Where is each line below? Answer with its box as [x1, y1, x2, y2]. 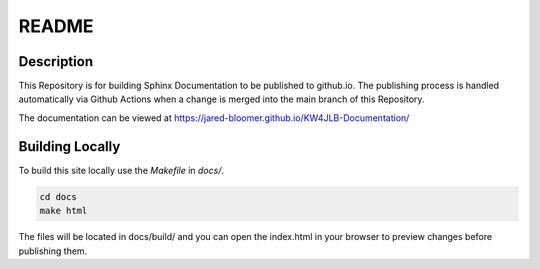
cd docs [39, 191, 77, 202]
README [18, 15, 94, 37]
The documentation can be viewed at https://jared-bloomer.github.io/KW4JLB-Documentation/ [18, 111, 410, 124]
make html [39, 205, 88, 217]
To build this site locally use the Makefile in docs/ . [18, 164, 225, 176]
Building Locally [18, 138, 121, 155]
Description [18, 53, 94, 70]
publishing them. [18, 245, 88, 257]
